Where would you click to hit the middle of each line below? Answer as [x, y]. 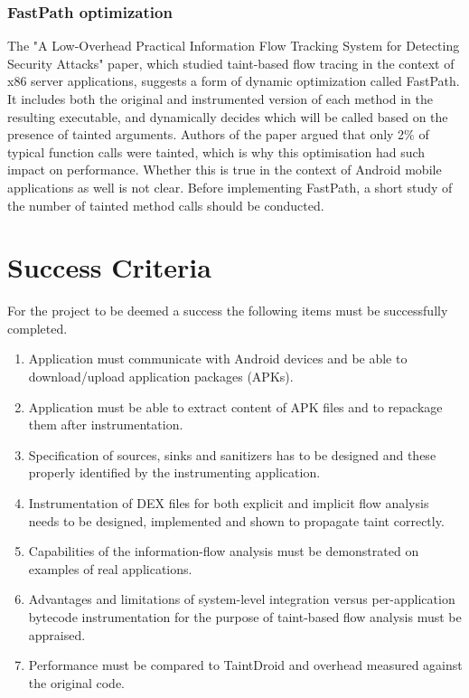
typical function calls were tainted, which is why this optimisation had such [216, 151]
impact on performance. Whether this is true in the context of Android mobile [225, 170]
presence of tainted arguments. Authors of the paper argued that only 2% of [218, 134]
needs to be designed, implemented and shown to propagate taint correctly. [236, 520]
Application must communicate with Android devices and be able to [218, 358]
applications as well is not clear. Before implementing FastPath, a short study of [230, 187]
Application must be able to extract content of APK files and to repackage [235, 406]
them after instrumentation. [106, 424]
